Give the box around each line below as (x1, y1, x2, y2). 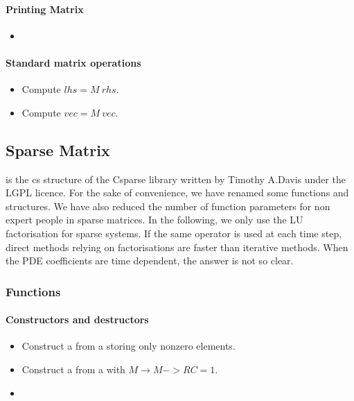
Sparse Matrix (6, 139, 110, 160)
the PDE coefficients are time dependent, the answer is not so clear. (6, 253, 294, 268)
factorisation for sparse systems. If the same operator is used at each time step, (6, 225, 342, 240)
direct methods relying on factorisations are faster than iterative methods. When (6, 239, 348, 254)
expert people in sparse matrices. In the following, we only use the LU (6, 212, 303, 227)
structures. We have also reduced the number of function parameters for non (6, 198, 330, 213)
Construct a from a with (21, 361, 125, 376)
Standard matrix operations (6, 55, 141, 69)
